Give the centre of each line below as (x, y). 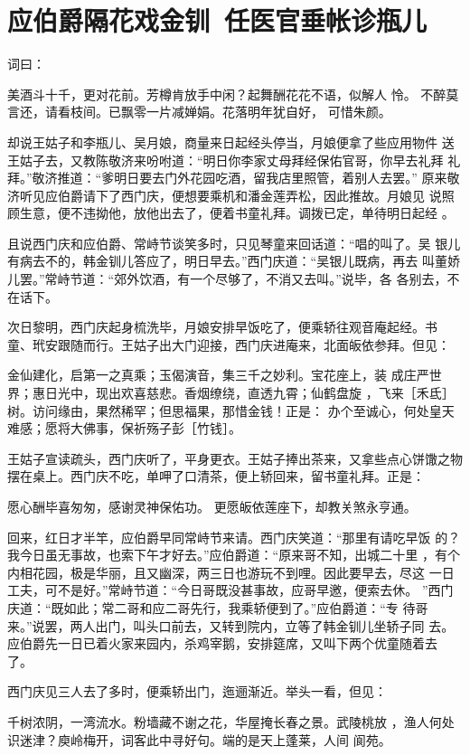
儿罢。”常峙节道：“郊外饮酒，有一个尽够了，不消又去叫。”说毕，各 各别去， (227, 279)
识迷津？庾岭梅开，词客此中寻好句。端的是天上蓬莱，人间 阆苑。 (199, 739)
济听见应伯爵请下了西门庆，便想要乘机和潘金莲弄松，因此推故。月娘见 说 (225, 195)
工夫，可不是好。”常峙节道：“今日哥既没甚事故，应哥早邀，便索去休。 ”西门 (230, 590)
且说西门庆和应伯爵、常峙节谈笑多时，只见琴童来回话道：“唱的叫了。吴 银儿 (234, 243)
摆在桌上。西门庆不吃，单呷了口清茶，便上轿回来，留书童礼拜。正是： (216, 476)
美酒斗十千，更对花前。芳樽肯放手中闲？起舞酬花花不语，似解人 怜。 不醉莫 (233, 94)
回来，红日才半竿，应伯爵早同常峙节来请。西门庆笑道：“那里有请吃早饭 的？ (234, 537)
